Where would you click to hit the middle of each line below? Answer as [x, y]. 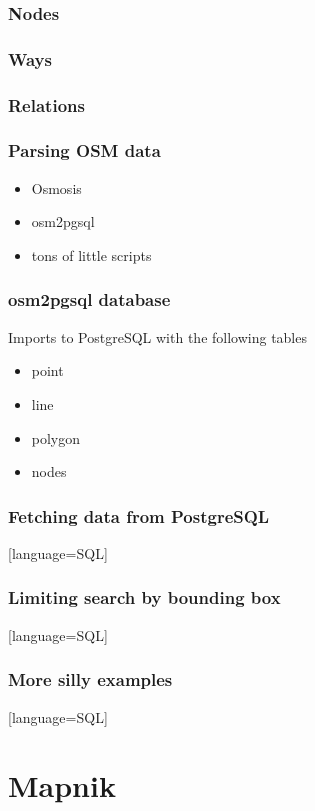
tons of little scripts [91, 254]
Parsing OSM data [84, 150]
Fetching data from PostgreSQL [139, 515]
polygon [56, 437]
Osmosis [56, 187]
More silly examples [90, 679]
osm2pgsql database [89, 299]
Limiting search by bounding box [144, 597]
